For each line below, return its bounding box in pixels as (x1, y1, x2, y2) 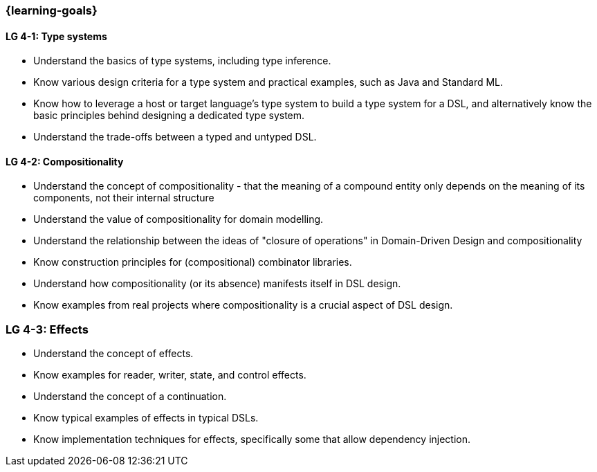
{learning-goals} (6, 3, 98, 17)
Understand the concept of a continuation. (33, 390, 227, 403)
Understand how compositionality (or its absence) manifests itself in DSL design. (33, 278, 401, 290)
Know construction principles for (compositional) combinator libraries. (33, 256, 352, 269)
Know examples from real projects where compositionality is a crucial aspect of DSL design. (33, 299, 453, 311)
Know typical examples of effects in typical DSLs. (33, 412, 259, 424)
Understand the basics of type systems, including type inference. (33, 55, 331, 67)
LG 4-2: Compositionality (6, 155, 124, 167)
